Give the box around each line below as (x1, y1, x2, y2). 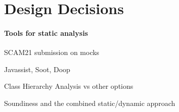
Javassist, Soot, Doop (4, 64, 70, 74)
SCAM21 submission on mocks (4, 47, 100, 58)
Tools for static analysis (4, 27, 88, 38)
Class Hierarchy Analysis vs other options (4, 81, 133, 91)
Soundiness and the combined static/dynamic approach (4, 97, 175, 108)
